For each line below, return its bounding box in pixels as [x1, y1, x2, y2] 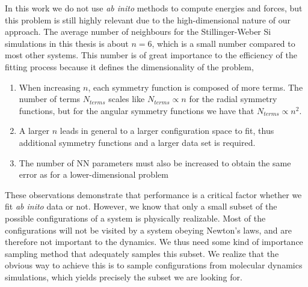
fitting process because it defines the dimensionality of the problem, [5, 60, 254, 73]
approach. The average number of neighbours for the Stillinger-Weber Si [5, 25, 271, 38]
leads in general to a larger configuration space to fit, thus [60, 124, 274, 137]
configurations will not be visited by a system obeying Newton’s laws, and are [5, 223, 292, 236]
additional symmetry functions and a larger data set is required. [19, 136, 256, 148]
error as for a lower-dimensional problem [19, 168, 168, 181]
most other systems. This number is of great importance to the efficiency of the [5, 49, 297, 61]
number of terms [19, 92, 81, 105]
